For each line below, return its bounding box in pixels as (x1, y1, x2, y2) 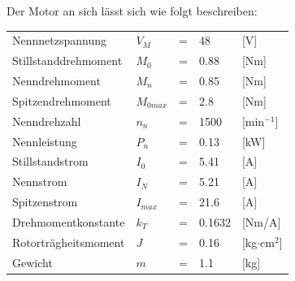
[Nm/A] (241, 213, 281, 230)
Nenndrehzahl (12, 112, 81, 129)
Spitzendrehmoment (12, 92, 111, 109)
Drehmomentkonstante (12, 213, 125, 230)
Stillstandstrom (12, 153, 89, 170)
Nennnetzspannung (12, 32, 106, 49)
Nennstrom (12, 173, 67, 190)
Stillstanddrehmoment (12, 52, 123, 69)
